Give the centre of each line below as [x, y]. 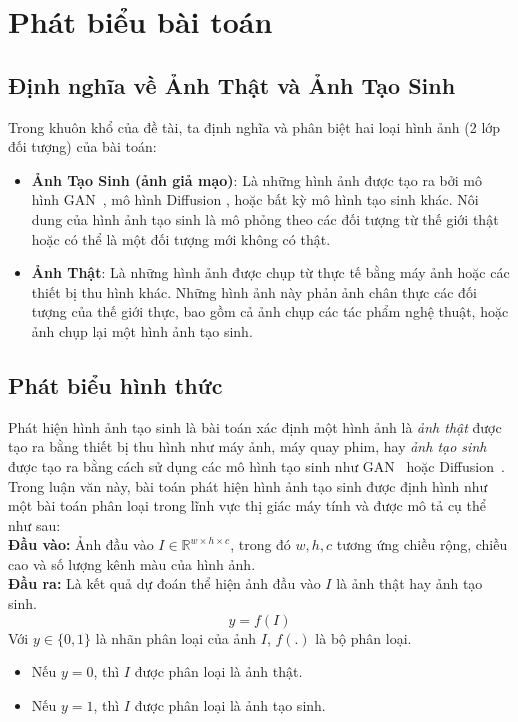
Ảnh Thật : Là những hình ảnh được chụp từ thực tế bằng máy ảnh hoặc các [270, 272]
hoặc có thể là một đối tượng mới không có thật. [181, 238]
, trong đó [260, 544]
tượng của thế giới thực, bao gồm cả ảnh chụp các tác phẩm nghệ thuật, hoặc [270, 311]
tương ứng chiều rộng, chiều [422, 544]
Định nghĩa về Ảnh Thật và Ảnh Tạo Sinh [232, 84]
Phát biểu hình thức [115, 384]
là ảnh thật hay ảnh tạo [409, 583]
